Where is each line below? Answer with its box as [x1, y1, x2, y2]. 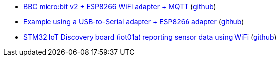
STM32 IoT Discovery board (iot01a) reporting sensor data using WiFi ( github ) [23, 33, 277, 41]
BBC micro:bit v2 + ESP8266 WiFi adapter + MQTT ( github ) [23, 2, 216, 11]
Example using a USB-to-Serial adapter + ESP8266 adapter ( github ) [23, 18, 244, 26]
